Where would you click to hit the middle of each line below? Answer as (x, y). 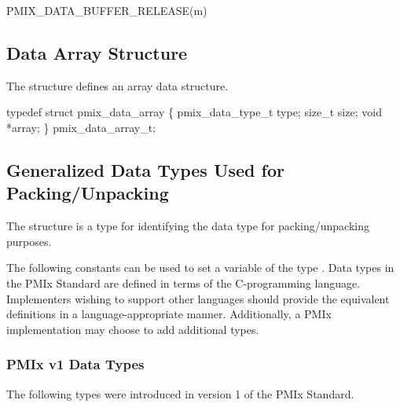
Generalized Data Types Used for (145, 169)
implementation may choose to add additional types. (133, 329)
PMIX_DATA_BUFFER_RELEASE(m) (107, 10)
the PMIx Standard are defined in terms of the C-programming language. (183, 282)
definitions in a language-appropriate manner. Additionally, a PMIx (169, 314)
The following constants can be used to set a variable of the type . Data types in (200, 268)
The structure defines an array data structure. (117, 85)
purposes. (29, 241)
